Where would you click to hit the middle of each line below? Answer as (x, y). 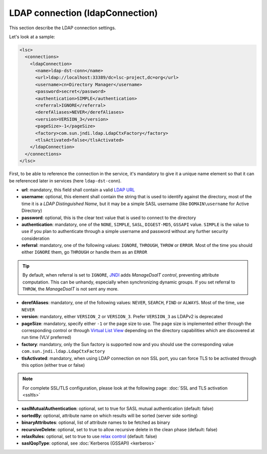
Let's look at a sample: (32, 37)
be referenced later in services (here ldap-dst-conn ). (65, 180)
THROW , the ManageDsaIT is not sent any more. (70, 289)
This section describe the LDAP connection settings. (63, 28)
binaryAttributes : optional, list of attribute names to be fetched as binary (96, 423)
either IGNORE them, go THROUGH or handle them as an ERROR (85, 252)
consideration (35, 238)
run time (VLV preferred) (46, 338)
